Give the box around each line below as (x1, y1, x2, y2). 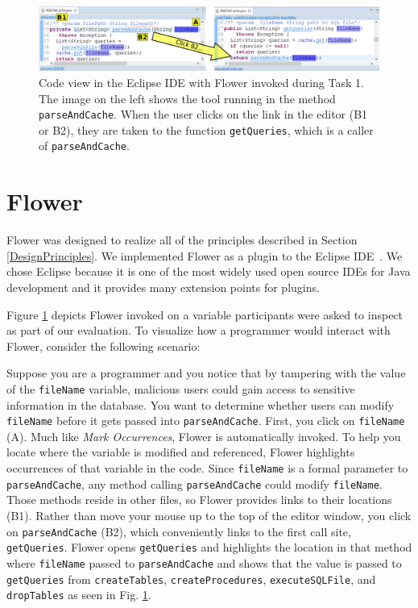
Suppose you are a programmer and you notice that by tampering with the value (6, 364, 406, 381)
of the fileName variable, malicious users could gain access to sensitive (6, 380, 355, 397)
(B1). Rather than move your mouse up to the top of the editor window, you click (6, 506, 412, 523)
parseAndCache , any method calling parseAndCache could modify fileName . (6, 475, 383, 492)
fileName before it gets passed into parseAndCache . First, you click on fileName (6, 412, 405, 429)
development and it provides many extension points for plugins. (6, 278, 320, 295)
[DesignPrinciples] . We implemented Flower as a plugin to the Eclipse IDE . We (6, 247, 403, 264)
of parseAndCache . (39, 137, 130, 154)
